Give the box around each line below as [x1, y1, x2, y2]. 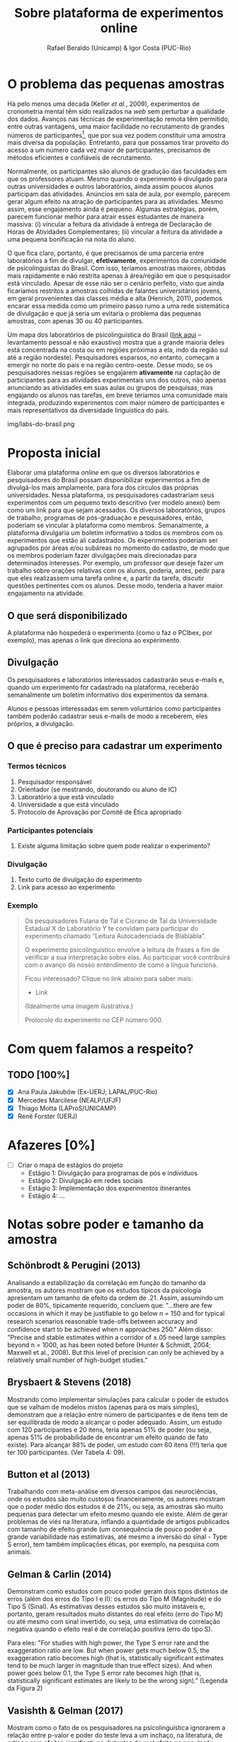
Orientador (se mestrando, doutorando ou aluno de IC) [17, 785, 177, 794]
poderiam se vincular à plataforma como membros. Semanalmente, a [7, 521, 209, 530]
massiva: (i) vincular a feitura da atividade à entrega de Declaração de [7, 220, 212, 229]
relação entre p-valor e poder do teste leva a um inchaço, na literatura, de [7, 1731, 223, 1739]
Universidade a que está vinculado [17, 800, 119, 808]
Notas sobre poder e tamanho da [7, 1216, 204, 1232]
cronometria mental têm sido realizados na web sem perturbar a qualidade [7, 107, 225, 115]
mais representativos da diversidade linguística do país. [7, 406, 170, 415]
